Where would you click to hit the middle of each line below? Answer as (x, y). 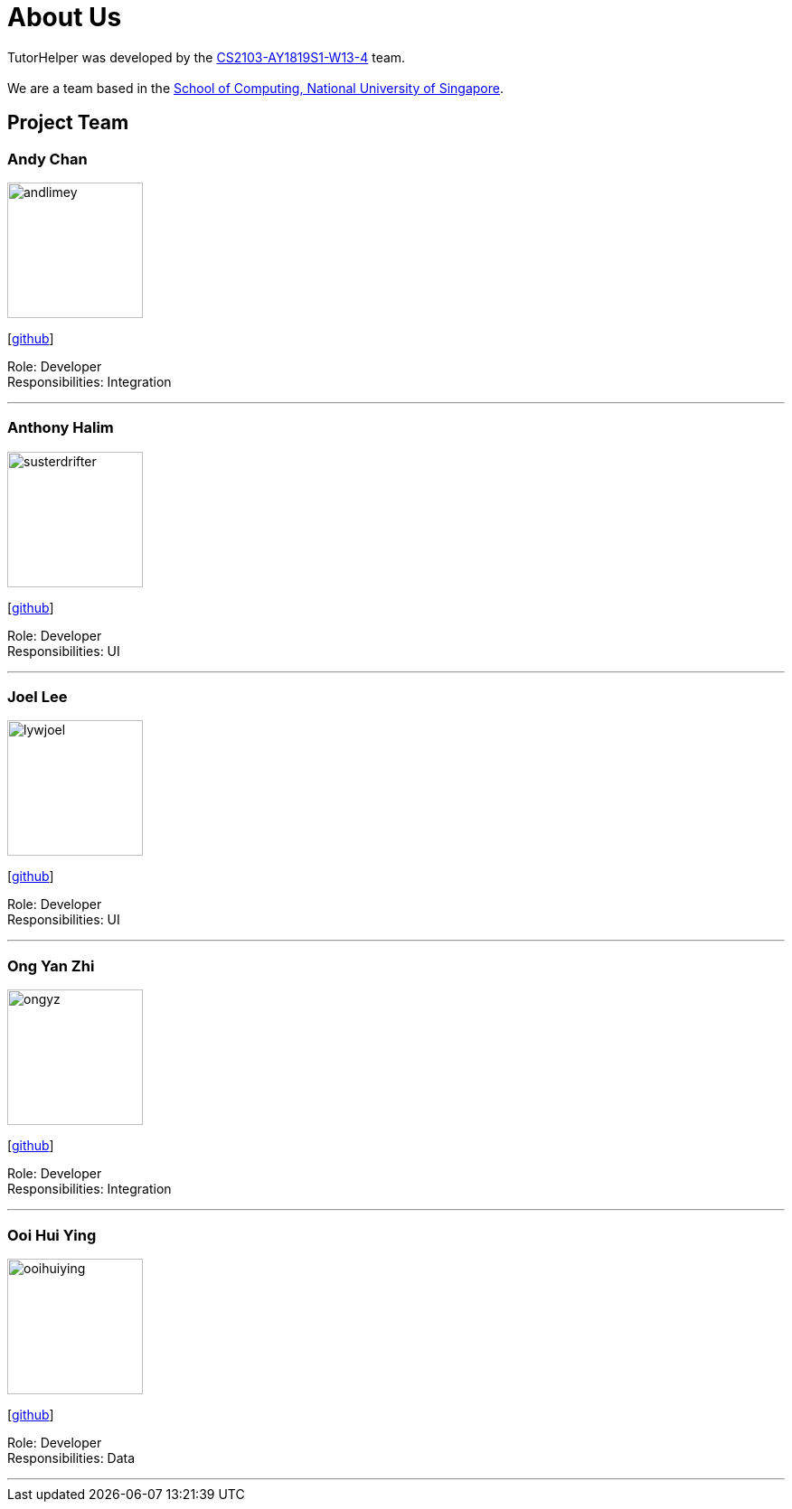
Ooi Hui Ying (52, 1235)
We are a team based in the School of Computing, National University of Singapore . (256, 88)
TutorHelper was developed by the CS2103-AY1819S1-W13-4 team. (207, 57)
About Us (65, 17)
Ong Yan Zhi (51, 965)
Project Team (68, 123)
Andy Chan (47, 159)
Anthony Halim (61, 428)
